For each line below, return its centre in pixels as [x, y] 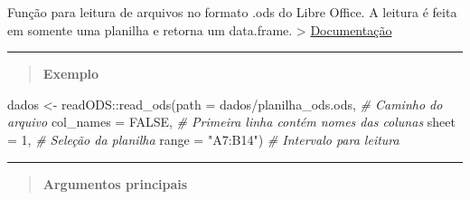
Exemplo [71, 74]
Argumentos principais [115, 183]
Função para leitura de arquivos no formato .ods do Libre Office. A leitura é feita [232, 12]
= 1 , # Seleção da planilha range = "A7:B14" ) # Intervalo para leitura [203, 139]
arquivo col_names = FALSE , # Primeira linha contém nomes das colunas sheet [231, 122]
